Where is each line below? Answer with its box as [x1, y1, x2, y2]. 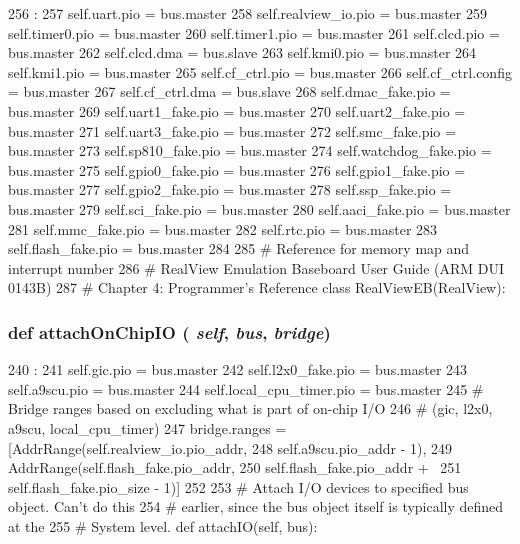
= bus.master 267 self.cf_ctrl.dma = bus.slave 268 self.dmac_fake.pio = [8, 81, 451, 102]
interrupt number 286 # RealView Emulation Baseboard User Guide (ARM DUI [8, 257, 505, 278]
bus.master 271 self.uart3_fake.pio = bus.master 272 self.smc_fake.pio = [8, 120, 456, 141]
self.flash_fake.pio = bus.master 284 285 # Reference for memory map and [8, 238, 470, 259]
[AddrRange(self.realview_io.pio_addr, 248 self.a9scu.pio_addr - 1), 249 [8, 437, 452, 458]
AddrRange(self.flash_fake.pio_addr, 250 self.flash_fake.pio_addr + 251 [8, 457, 462, 478]
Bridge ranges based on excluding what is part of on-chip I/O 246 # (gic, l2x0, [8, 398, 493, 419]
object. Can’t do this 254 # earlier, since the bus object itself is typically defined [8, 496, 504, 517]
